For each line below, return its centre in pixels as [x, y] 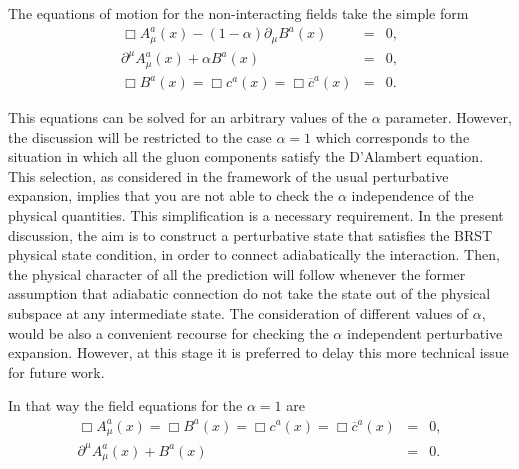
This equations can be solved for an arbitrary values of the [188, 117]
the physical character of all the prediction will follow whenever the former [237, 273]
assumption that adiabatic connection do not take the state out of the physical [249, 293]
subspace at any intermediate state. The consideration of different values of [238, 313]
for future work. [56, 371]
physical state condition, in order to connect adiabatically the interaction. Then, [254, 254]
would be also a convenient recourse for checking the [168, 332]
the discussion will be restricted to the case [140, 136]
